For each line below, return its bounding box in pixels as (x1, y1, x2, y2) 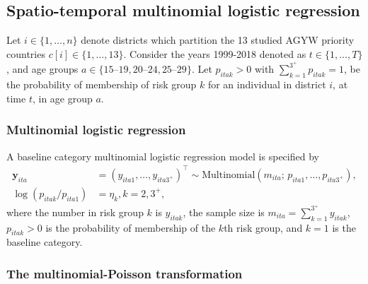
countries (6, 46, 45, 61)
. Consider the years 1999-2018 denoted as (123, 46, 306, 61)
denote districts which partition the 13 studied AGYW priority (81, 32, 355, 47)
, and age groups (6, 61, 79, 76)
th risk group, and (224, 220, 303, 235)
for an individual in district (207, 77, 326, 92)
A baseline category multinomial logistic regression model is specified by (6, 148, 319, 163)
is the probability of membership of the (45, 220, 216, 235)
